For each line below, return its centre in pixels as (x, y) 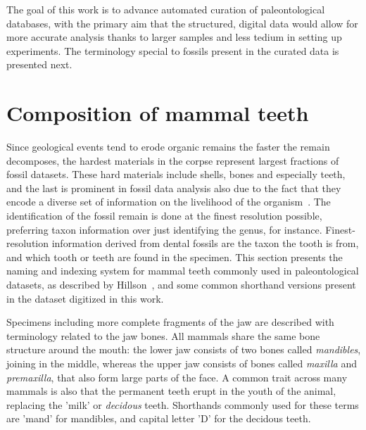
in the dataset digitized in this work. (85, 298)
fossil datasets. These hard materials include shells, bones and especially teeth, (176, 174)
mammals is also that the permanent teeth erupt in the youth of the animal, (171, 391)
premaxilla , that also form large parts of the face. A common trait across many (177, 377)
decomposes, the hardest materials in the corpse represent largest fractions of (173, 160)
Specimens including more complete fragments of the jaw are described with (170, 322)
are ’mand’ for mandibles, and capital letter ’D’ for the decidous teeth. (159, 418)
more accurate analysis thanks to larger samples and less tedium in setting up (174, 37)
